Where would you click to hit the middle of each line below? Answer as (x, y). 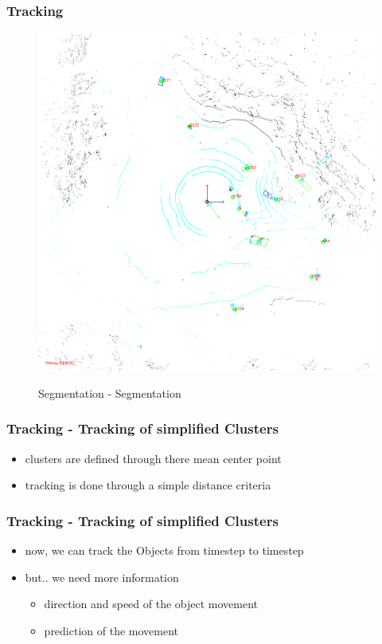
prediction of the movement (111, 630)
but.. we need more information (102, 577)
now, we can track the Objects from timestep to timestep (164, 550)
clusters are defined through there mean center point (153, 458)
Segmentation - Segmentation (110, 393)
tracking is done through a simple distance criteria (148, 485)
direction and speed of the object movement (151, 604)
